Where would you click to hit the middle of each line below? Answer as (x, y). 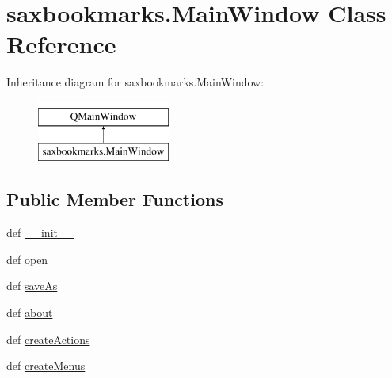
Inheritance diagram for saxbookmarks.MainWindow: (135, 82)
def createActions (48, 339)
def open (27, 259)
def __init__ (40, 233)
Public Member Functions (115, 199)
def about (30, 313)
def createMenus (46, 366)
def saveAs (32, 286)
